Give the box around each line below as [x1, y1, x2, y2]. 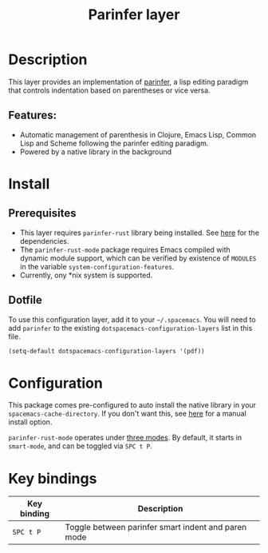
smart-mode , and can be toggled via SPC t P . [8, 441, 153, 451]
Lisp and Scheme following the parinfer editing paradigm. [19, 138, 209, 148]
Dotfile [8, 293, 42, 307]
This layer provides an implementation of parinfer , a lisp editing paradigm [8, 77, 249, 86]
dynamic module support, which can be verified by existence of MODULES [19, 253, 257, 263]
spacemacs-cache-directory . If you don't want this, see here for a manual [8, 409, 247, 419]
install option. [8, 417, 53, 427]
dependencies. [19, 236, 69, 245]
